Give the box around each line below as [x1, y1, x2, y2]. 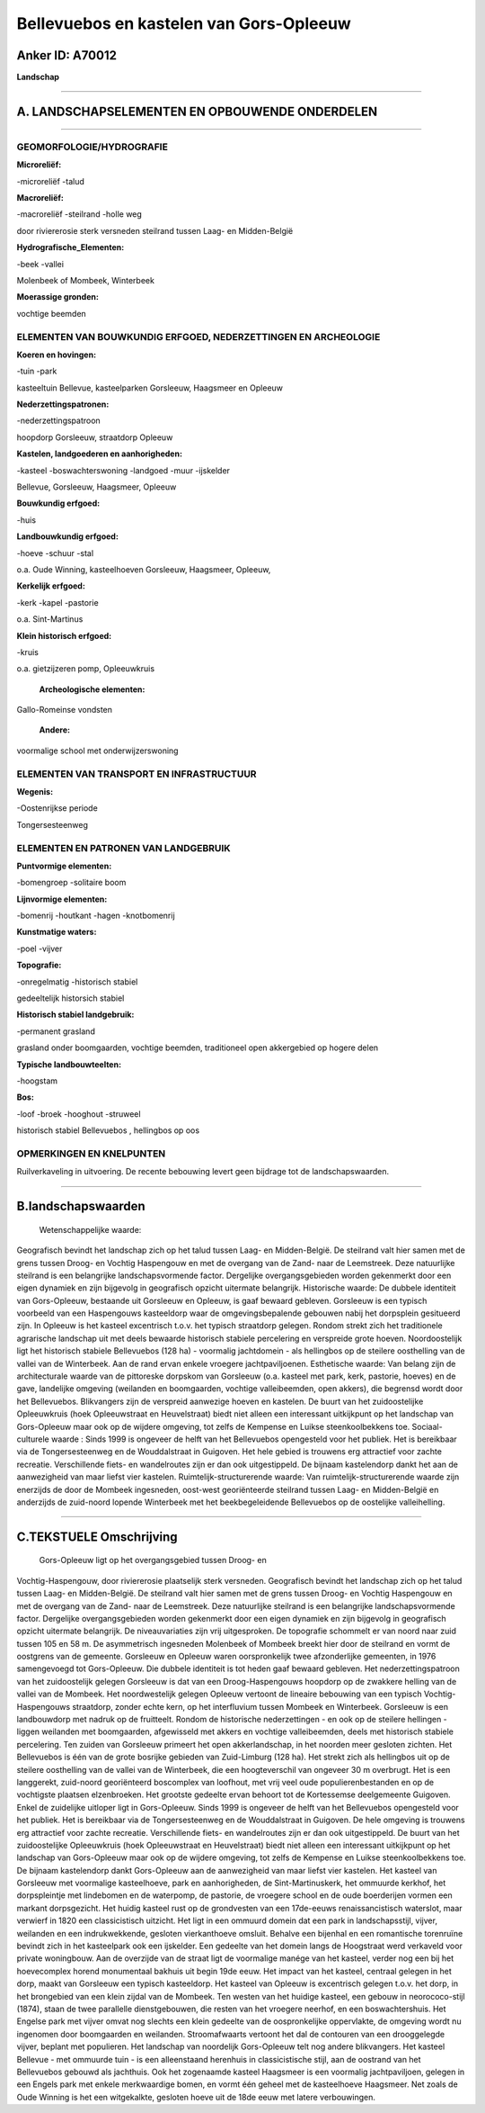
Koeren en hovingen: [16, 349, 97, 360]
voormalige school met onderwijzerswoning [16, 745, 179, 756]
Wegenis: [16, 787, 54, 796]
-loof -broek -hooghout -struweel [16, 1108, 141, 1119]
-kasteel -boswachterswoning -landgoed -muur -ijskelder [16, 464, 231, 476]
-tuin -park [16, 365, 57, 377]
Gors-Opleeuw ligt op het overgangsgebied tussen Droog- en [39, 1555, 267, 1566]
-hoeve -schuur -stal [16, 547, 94, 558]
